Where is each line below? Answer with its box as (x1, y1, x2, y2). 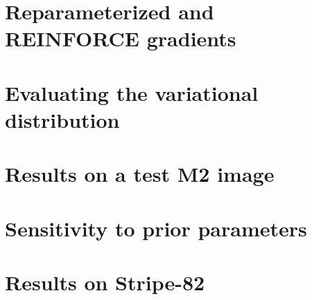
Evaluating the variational (5, 78, 259, 106)
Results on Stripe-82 (5, 268, 205, 297)
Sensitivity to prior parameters (5, 214, 307, 242)
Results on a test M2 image (5, 160, 275, 188)
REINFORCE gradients (5, 24, 236, 53)
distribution (5, 105, 120, 133)
